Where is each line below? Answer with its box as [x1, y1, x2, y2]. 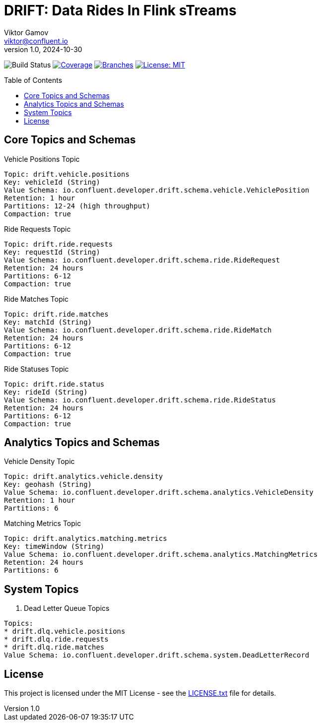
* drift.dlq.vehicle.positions [4, 627, 126, 636]
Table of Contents [4, 75, 63, 84]
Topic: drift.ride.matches [4, 310, 109, 318]
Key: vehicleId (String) [4, 178, 100, 186]
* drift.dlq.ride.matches [4, 643, 105, 652]
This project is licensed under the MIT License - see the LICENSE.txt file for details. [4, 689, 276, 698]
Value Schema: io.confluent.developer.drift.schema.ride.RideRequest [4, 256, 280, 264]
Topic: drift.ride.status [4, 380, 105, 388]
